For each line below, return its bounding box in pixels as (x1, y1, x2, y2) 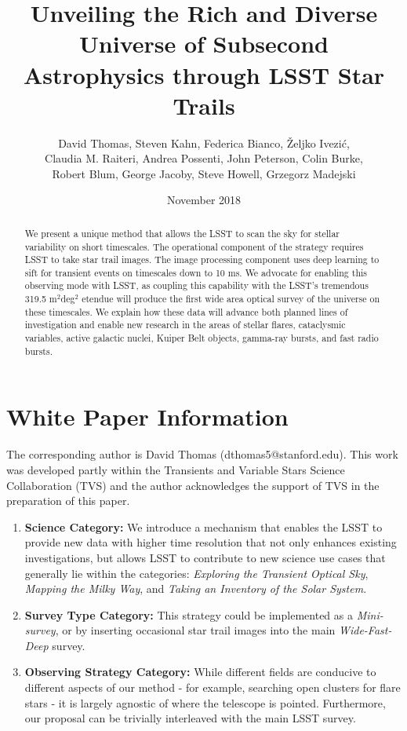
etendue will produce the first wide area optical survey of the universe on (82, 292, 380, 305)
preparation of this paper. (6, 492, 130, 509)
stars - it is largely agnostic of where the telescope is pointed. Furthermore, (24, 694, 386, 711)
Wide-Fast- (338, 622, 392, 638)
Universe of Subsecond (79, 27, 329, 60)
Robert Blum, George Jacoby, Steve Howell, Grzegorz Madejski (52, 165, 356, 181)
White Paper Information (6, 400, 289, 433)
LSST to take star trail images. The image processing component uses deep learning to (24, 253, 380, 266)
